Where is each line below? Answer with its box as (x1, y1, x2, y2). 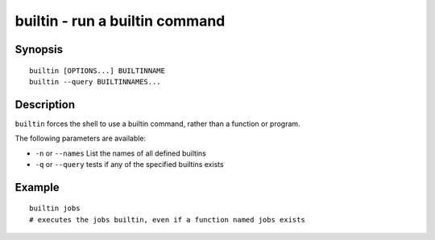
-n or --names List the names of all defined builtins (35, 148, 207, 158)
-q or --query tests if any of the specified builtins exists (35, 160, 225, 169)
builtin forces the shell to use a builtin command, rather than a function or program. (14, 119, 301, 128)
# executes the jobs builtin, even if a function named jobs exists (29, 215, 305, 224)
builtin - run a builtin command (14, 12, 226, 30)
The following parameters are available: (14, 133, 147, 144)
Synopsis (14, 43, 64, 56)
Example (14, 181, 60, 194)
